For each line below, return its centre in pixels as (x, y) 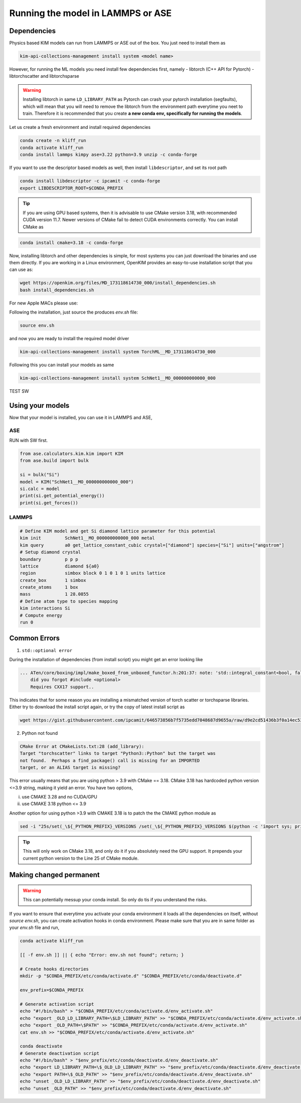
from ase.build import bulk (54, 461)
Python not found (40, 733)
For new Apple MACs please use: (44, 303)
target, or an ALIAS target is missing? (70, 768)
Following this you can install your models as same (62, 365)
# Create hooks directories (54, 969)
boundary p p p (49, 559)
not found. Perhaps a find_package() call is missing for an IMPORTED (110, 760)
